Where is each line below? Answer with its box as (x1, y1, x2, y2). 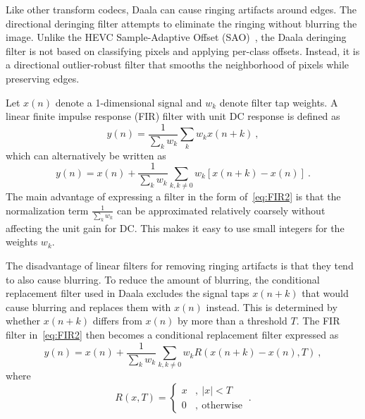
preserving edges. (6, 71, 80, 85)
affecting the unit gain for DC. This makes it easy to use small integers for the (6, 220, 345, 235)
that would (302, 286, 349, 300)
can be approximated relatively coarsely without (116, 202, 326, 217)
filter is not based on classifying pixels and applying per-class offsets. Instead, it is (6, 43, 360, 58)
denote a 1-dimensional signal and (55, 95, 202, 109)
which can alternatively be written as (6, 147, 166, 162)
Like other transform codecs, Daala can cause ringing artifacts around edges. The (6, 2, 357, 16)
